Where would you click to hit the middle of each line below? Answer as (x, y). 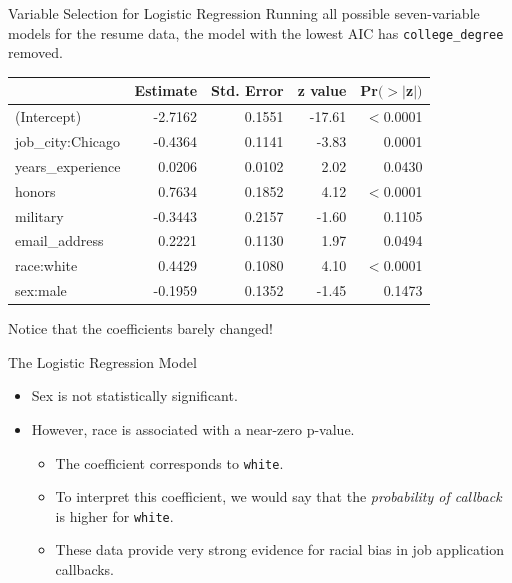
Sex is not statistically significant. (134, 395)
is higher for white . (114, 515)
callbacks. (85, 569)
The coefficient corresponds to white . (169, 462)
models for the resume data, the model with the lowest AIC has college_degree (256, 32)
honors (35, 190)
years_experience (68, 165)
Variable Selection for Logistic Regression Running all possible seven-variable (244, 13)
